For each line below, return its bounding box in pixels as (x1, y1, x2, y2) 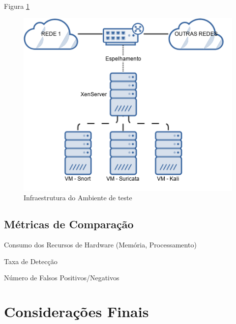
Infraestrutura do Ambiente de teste (24, 192, 132, 203)
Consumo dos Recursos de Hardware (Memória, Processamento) (4, 240, 197, 250)
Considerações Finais (4, 301, 149, 322)
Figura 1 (4, 1, 29, 11)
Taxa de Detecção (4, 256, 58, 266)
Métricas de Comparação (4, 216, 134, 232)
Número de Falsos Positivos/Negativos (4, 272, 119, 283)
